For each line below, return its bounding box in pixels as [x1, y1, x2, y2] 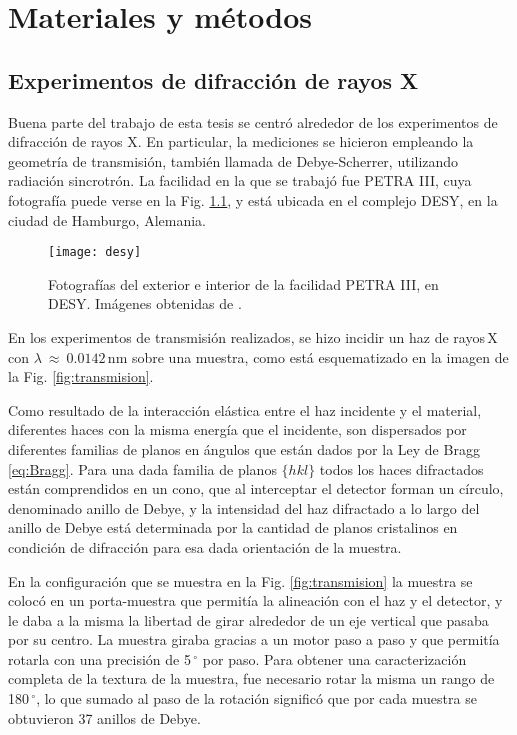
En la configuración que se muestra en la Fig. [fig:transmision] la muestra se [8, 570, 473, 591]
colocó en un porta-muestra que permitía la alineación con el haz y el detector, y [8, 590, 503, 611]
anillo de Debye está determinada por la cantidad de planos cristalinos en [8, 517, 458, 538]
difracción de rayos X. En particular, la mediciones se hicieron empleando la [8, 131, 474, 152]
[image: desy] [48, 245, 142, 260]
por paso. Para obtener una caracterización [202, 648, 467, 669]
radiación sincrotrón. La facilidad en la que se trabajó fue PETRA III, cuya [8, 170, 472, 191]
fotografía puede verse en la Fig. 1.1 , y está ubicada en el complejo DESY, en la [8, 189, 498, 210]
